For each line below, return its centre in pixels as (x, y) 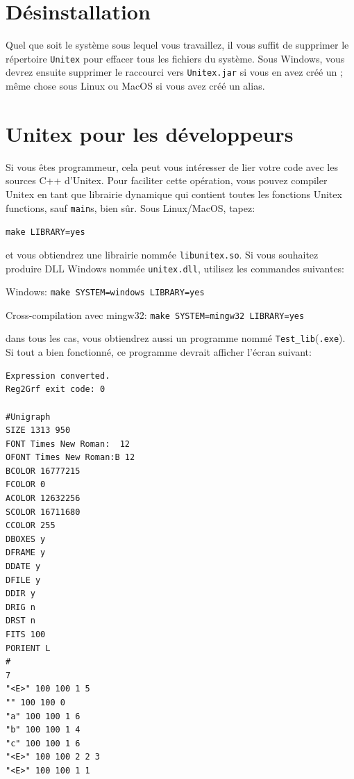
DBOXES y (26, 539)
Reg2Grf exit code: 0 (56, 389)
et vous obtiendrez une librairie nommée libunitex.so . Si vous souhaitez (162, 254)
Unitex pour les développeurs (150, 133)
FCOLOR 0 (26, 485)
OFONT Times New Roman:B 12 (70, 458)
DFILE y (23, 580)
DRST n (20, 621)
